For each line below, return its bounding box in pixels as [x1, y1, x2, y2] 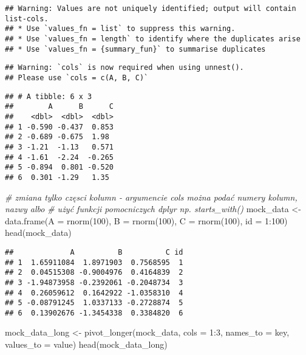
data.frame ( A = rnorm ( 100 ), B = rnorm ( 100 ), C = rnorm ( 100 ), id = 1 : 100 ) [5, 214, 288, 227]
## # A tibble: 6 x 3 [5, 92, 92, 101]
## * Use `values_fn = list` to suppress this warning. [5, 24, 236, 33]
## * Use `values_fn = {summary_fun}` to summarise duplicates [5, 44, 266, 53]
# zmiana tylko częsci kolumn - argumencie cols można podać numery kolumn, [5, 190, 297, 203]
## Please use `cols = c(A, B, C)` [5, 73, 149, 82]
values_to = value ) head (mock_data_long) [5, 338, 168, 351]
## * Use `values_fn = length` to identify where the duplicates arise [5, 34, 301, 43]
